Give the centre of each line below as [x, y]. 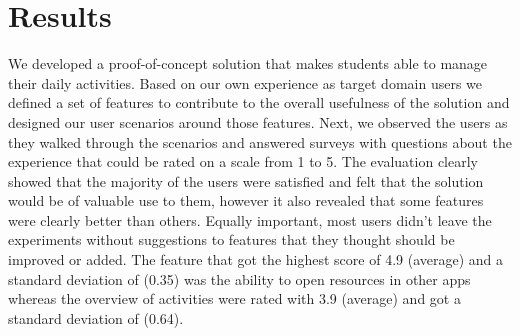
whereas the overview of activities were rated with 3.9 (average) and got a [234, 298]
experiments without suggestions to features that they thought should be [231, 239]
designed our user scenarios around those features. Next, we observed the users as [258, 121]
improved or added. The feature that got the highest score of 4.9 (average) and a [255, 259]
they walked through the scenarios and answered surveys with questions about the [260, 141]
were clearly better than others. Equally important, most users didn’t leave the [250, 219]
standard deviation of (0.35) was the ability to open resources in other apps [239, 278]
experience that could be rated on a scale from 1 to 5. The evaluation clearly [243, 161]
